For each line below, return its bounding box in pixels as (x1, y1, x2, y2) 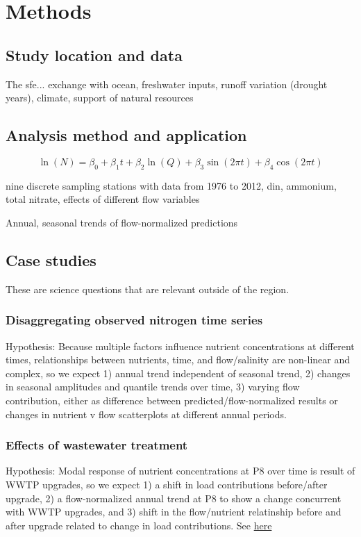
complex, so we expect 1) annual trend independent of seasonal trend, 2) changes (6, 365, 351, 380)
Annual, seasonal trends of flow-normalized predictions (6, 215, 238, 229)
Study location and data (6, 44, 183, 65)
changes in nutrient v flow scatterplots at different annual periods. (6, 406, 287, 421)
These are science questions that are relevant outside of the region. (6, 281, 289, 296)
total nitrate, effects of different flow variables (6, 192, 200, 206)
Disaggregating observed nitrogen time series (6, 311, 263, 329)
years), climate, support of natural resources (6, 90, 194, 105)
